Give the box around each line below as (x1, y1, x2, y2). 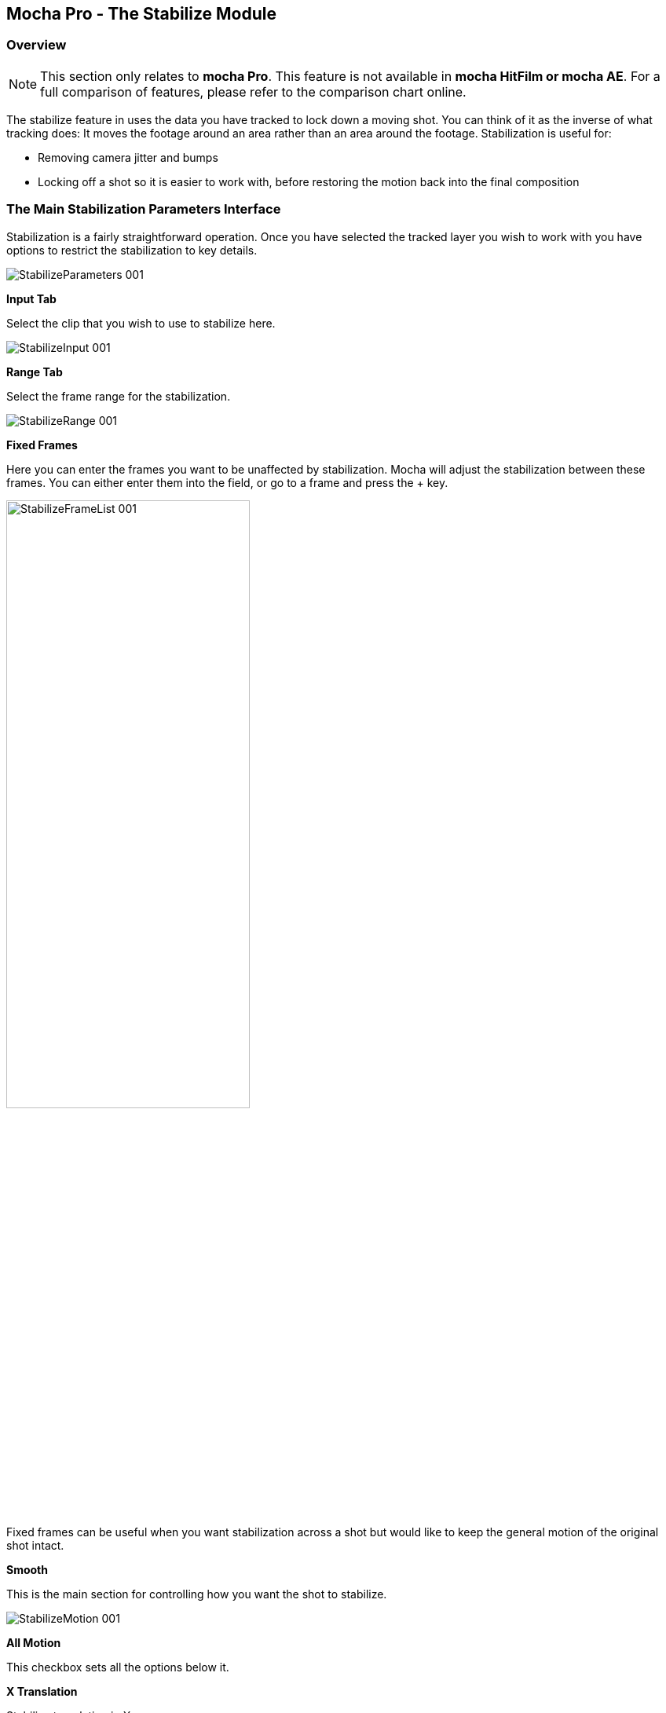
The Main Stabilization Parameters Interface (6, 201, 281, 218)
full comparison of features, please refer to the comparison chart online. (40, 83, 467, 100)
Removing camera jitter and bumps (38, 150, 218, 164)
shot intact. (6, 1538, 64, 1552)
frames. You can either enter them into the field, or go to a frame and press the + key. (6, 475, 448, 489)
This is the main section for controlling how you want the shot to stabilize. (6, 1587, 387, 1601)
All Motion (6, 1635, 61, 1649)
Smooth (6, 1562, 48, 1576)
